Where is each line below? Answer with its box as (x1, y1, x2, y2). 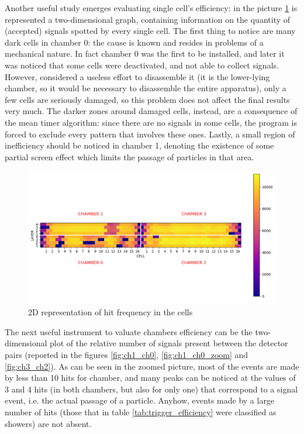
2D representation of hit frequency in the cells (28, 306, 193, 318)
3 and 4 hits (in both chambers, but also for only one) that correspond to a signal (5, 383, 298, 395)
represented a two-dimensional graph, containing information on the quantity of (5, 13, 291, 25)
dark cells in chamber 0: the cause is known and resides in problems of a (5, 36, 264, 48)
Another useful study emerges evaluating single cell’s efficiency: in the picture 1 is (5, 2, 298, 13)
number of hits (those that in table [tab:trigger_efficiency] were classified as (5, 405, 277, 418)
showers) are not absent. (5, 417, 92, 429)
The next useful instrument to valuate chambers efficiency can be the (5, 325, 253, 337)
